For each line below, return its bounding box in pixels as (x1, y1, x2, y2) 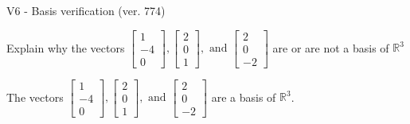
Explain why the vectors (6, 39, 125, 56)
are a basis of (211, 88, 276, 105)
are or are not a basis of (272, 39, 389, 56)
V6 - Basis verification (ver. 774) (6, 2, 166, 18)
